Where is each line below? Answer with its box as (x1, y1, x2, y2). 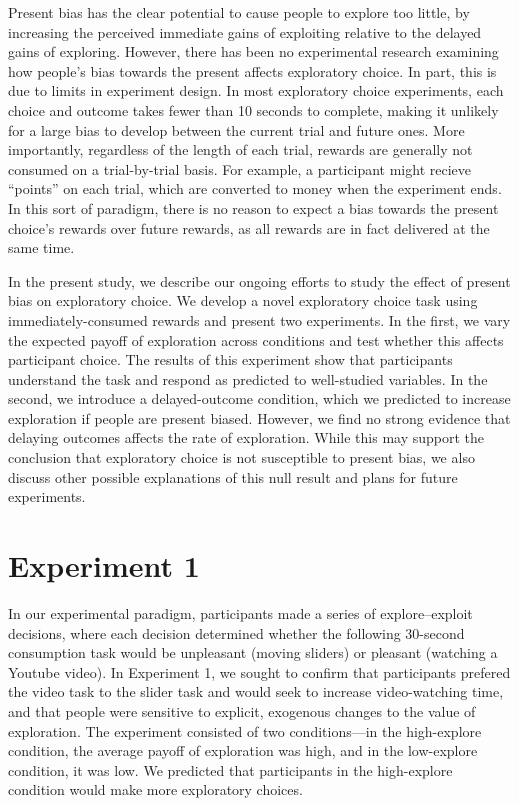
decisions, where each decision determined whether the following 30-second (8, 622, 465, 643)
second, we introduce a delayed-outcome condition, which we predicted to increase (8, 388, 511, 409)
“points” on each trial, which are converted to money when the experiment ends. (8, 178, 502, 199)
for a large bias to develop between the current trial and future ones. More (8, 119, 465, 140)
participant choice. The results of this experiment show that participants (8, 349, 453, 370)
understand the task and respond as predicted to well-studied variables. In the (8, 368, 488, 389)
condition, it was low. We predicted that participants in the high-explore (8, 759, 453, 780)
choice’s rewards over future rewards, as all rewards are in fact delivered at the (8, 217, 490, 238)
